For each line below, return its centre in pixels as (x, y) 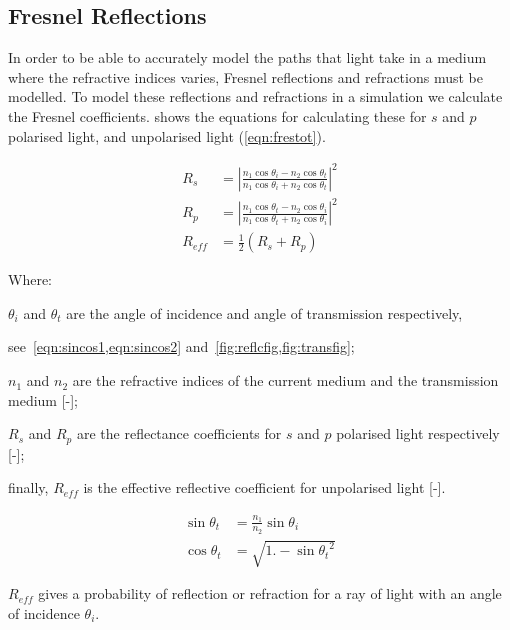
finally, (28, 487)
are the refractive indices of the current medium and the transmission (285, 380)
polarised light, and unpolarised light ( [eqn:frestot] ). (167, 135)
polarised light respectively (418, 433)
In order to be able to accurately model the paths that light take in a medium (247, 57)
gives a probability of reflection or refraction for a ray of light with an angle (270, 593)
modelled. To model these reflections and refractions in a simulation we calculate (255, 96)
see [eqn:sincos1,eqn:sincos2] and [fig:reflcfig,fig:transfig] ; (181, 346)
